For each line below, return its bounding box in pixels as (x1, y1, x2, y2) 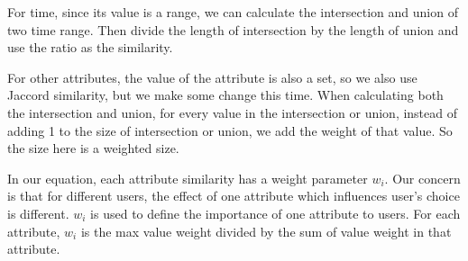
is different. (7, 203, 69, 222)
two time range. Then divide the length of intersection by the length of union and (7, 20, 459, 39)
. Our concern (384, 168, 461, 187)
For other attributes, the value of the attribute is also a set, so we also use (7, 67, 418, 86)
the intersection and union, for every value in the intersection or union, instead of (7, 103, 458, 121)
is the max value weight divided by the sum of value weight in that (80, 221, 452, 240)
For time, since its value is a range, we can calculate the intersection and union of (7, 3, 458, 21)
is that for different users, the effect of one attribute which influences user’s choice (7, 186, 460, 205)
